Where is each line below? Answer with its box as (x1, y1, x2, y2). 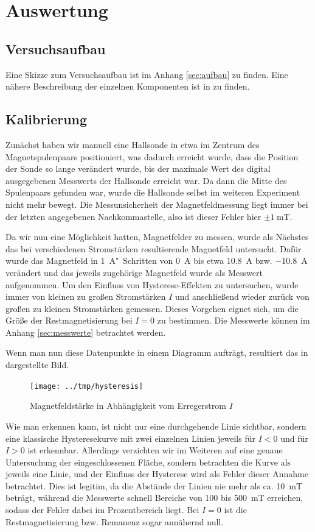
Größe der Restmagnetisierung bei (5, 314, 133, 327)
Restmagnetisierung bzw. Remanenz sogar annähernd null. (5, 515, 224, 528)
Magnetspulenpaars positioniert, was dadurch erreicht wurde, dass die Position (5, 150, 299, 163)
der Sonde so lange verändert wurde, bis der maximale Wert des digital (5, 162, 271, 175)
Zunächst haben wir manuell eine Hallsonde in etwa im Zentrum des (5, 138, 260, 151)
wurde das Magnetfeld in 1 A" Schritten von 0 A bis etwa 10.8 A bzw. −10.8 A (5, 254, 308, 267)
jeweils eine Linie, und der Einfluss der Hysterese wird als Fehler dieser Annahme (5, 467, 308, 480)
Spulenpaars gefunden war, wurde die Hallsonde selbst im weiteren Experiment (5, 186, 300, 199)
